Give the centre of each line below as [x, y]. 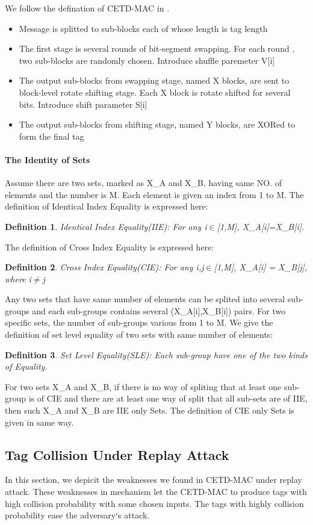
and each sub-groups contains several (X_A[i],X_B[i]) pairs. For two [159, 310]
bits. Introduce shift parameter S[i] [83, 104]
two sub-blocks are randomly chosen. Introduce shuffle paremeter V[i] [147, 60]
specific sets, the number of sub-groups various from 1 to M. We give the [139, 322]
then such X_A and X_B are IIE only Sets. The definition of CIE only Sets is [150, 410]
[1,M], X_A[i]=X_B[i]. [261, 226]
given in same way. [39, 422]
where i [18, 278]
